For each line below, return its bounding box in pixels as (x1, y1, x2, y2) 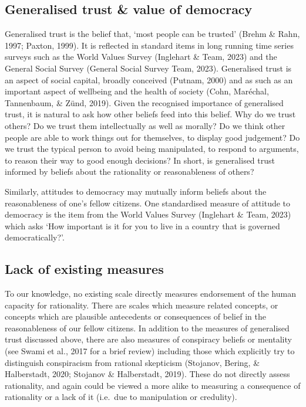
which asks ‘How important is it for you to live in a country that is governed (5, 219, 280, 232)
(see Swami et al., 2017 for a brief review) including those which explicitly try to (5, 345, 295, 357)
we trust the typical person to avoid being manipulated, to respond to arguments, (5, 143, 299, 155)
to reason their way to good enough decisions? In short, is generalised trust (5, 154, 275, 166)
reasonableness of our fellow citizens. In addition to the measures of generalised (5, 321, 290, 334)
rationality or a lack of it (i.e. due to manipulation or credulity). (5, 391, 237, 403)
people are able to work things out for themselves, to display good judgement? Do (5, 131, 300, 143)
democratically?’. (5, 231, 65, 243)
